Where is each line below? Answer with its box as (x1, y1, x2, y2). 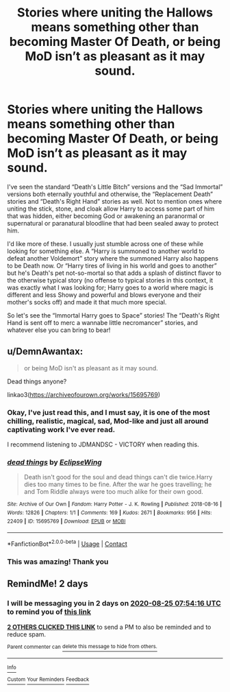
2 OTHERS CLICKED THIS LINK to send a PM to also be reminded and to (7, 623, 212, 631)
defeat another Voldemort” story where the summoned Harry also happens (7, 254, 219, 262)
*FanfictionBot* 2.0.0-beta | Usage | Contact (7, 538, 128, 548)
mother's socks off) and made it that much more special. (7, 298, 167, 306)
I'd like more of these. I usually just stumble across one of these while (7, 239, 204, 248)
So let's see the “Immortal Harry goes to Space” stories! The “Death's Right (7, 311, 220, 320)
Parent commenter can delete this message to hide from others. (7, 643, 157, 650)
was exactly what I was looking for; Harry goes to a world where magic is (7, 283, 214, 291)
